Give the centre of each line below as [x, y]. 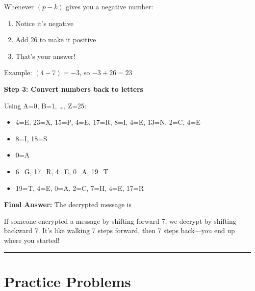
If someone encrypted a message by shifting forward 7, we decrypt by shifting [120, 221]
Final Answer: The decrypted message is [68, 204]
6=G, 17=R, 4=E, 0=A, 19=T [62, 171]
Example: [18, 72]
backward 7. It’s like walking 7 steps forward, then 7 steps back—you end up [120, 230]
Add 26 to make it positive [56, 40]
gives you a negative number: [110, 6]
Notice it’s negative [44, 23]
